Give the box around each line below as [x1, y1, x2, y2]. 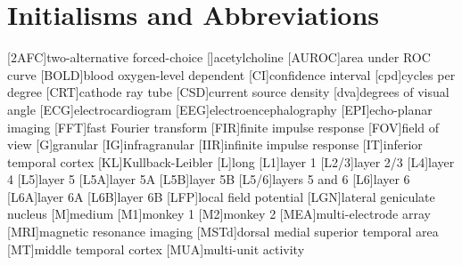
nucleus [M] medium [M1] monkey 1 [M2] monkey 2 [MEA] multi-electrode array [7, 205, 431, 223]
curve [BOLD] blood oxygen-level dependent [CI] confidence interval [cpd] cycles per [7, 65, 456, 84]
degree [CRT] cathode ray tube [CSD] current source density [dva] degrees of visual [7, 83, 450, 101]
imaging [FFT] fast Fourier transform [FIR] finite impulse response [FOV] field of [7, 117, 440, 136]
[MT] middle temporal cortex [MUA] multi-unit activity [7, 239, 305, 258]
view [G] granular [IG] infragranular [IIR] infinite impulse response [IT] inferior [7, 135, 423, 154]
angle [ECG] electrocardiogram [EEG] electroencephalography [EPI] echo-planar [7, 100, 433, 118]
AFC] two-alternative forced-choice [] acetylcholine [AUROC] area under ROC [16, 48, 431, 67]
